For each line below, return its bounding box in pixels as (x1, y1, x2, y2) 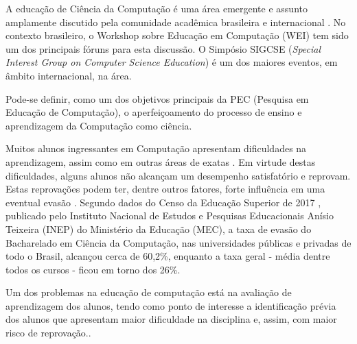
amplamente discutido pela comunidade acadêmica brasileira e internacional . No (5, 14, 346, 29)
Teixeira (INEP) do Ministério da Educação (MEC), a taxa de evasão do (5, 221, 312, 236)
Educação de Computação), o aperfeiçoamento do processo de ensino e (5, 105, 302, 119)
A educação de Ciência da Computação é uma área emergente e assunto (5, 1, 308, 15)
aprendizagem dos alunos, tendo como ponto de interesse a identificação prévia (5, 298, 336, 312)
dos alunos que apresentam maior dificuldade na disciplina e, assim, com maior (5, 312, 337, 326)
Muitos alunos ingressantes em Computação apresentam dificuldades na (5, 141, 307, 156)
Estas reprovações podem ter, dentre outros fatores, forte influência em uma (5, 182, 325, 196)
